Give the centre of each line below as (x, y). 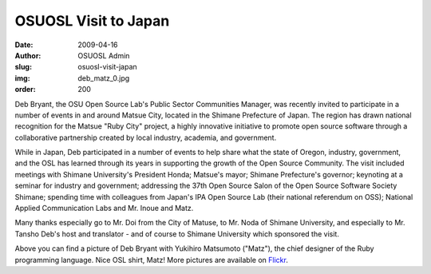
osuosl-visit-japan (107, 67)
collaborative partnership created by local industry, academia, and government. (146, 137)
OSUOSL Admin (104, 55)
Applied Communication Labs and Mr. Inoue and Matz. (104, 208)
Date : (24, 45)
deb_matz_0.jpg (104, 78)
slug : (23, 67)
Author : (28, 55)
